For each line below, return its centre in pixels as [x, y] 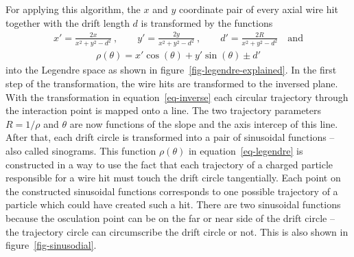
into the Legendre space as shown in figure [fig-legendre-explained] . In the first [171, 70]
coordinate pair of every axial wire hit [258, 9]
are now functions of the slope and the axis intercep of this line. [204, 123]
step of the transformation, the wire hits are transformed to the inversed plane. [172, 83]
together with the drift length [68, 22]
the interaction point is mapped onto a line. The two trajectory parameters [164, 110]
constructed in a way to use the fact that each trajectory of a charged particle [169, 164]
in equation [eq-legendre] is [246, 150]
